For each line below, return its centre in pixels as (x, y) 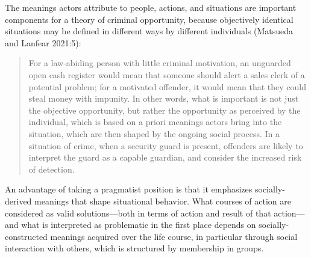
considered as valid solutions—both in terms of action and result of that (138, 213)
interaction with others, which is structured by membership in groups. (134, 248)
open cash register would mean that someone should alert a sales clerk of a (167, 74)
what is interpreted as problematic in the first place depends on (139, 225)
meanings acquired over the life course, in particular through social (174, 236)
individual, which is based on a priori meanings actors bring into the (155, 122)
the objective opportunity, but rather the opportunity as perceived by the (165, 110)
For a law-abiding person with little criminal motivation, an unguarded (160, 63)
